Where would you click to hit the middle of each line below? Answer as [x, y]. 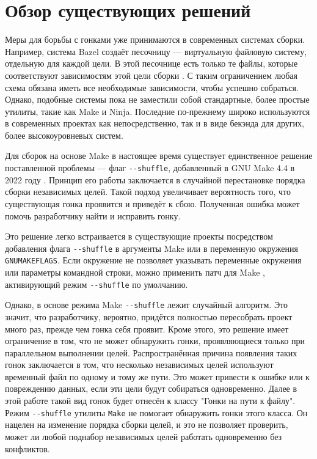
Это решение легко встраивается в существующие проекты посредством [139, 236]
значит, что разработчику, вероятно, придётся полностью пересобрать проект [149, 316]
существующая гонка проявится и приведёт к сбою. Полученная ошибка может [152, 203]
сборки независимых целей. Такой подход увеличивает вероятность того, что [148, 192]
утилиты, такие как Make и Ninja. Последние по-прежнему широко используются [158, 111]
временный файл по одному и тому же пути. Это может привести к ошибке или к [157, 376]
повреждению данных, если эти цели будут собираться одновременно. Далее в [151, 388]
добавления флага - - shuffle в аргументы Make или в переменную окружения [151, 248]
